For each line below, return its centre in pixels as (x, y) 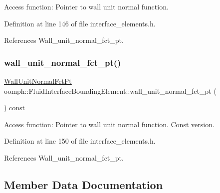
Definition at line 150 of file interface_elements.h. (80, 141)
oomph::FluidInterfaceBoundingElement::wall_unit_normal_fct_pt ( (110, 91)
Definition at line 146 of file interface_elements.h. (80, 23)
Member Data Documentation (84, 184)
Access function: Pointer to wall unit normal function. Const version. (109, 124)
